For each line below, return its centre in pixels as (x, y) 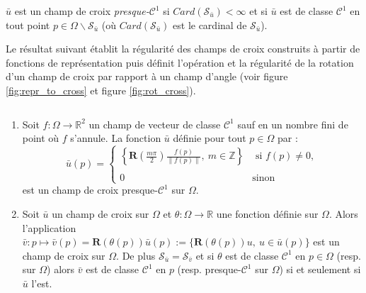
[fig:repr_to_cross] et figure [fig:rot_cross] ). (101, 90)
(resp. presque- (209, 269)
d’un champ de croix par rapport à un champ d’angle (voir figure (147, 76)
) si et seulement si (320, 269)
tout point (28, 24)
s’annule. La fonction (116, 138)
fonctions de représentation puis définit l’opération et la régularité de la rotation (180, 62)
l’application (49, 227)
